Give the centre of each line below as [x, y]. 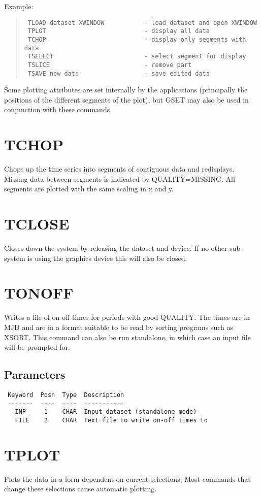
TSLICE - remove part [110, 65]
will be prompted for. [37, 347]
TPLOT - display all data [119, 31]
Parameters [35, 374]
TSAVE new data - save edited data [119, 73]
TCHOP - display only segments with [137, 39]
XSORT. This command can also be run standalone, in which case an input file [127, 337]
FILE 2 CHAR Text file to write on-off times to [111, 420]
